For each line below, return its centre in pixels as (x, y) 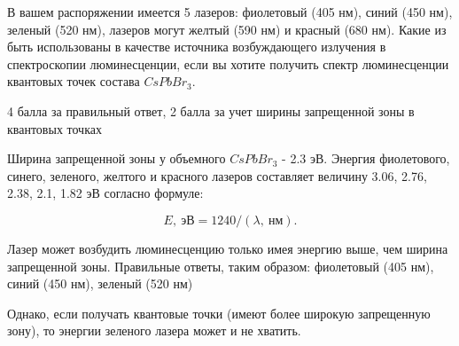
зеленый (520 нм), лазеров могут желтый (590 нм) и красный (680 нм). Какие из (227, 29)
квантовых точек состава (74, 81)
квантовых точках (54, 128)
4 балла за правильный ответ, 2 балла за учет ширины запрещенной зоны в (211, 110)
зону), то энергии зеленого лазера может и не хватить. (154, 330)
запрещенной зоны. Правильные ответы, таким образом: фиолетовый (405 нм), (221, 266)
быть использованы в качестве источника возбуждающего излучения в (197, 47)
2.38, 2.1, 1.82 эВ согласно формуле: (105, 193)
